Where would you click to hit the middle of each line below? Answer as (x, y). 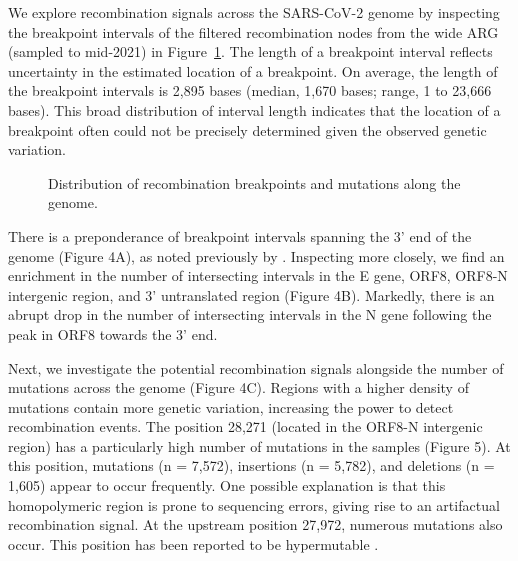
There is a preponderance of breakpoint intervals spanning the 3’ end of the (240, 235)
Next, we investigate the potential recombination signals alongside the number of (256, 367)
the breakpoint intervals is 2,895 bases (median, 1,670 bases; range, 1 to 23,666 (250, 90)
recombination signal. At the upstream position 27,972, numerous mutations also (255, 524)
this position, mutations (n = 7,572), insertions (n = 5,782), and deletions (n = (251, 465)
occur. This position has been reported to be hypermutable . (193, 543)
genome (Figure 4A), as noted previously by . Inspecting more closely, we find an (256, 255)
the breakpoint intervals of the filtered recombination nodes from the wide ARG (253, 31)
